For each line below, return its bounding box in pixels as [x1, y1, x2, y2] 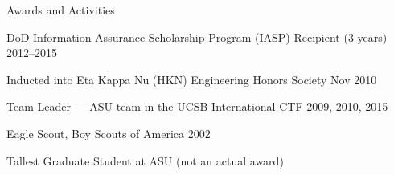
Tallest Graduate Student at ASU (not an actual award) [6, 152, 284, 169]
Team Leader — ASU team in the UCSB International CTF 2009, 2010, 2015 [6, 98, 388, 115]
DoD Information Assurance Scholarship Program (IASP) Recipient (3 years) [6, 28, 388, 45]
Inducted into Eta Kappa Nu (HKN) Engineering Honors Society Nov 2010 [6, 71, 377, 87]
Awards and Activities [6, 2, 115, 18]
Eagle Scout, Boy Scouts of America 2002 [6, 124, 211, 141]
